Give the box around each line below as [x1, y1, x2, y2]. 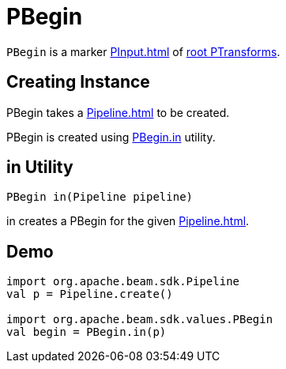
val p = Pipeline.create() [6, 288, 173, 301]
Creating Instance [6, 72, 150, 92]
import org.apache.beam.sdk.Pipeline [6, 275, 240, 288]
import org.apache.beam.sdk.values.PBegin [6, 313, 273, 326]
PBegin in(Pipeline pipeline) [6, 190, 194, 204]
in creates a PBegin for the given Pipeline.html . [6, 214, 250, 228]
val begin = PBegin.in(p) [6, 326, 167, 339]
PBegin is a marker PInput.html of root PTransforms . [6, 44, 280, 58]
